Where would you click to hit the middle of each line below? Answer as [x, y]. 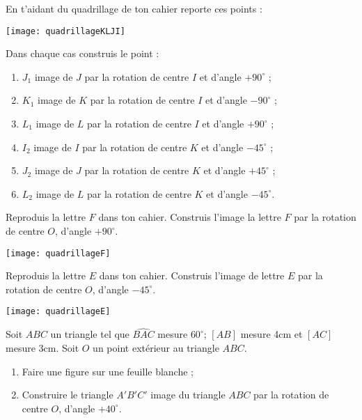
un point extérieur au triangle [156, 347]
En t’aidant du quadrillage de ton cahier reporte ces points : [134, 8]
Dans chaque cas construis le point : [82, 53]
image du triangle [188, 395]
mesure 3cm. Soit [42, 347]
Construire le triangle [68, 395]
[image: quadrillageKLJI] [65, 31]
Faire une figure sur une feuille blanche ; [108, 371]
